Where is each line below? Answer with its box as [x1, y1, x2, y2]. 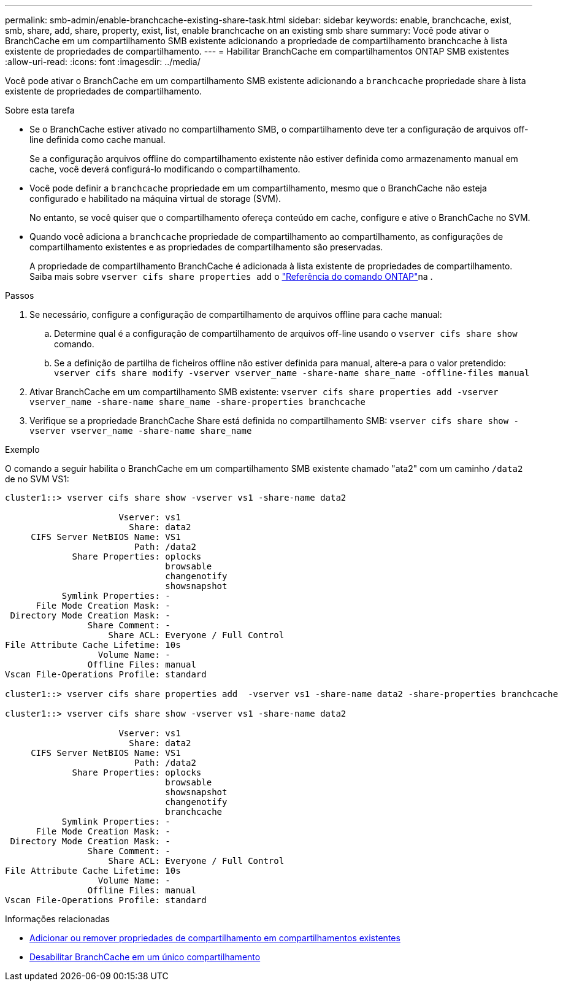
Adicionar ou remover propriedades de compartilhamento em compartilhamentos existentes [29, 933, 400, 943]
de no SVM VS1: [5, 474, 69, 484]
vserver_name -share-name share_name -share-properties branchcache [29, 397, 366, 407]
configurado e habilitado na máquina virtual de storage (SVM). [29, 193, 281, 204]
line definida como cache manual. [29, 134, 166, 145]
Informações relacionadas [5, 914, 110, 924]
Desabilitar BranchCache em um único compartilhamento [29, 952, 261, 962]
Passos [5, 290, 34, 301]
